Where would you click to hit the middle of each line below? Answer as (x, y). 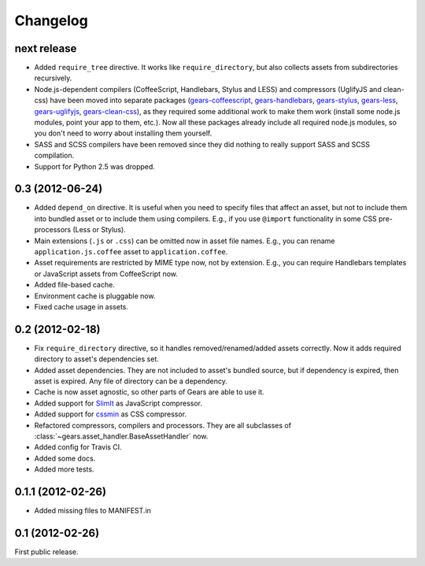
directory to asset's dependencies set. (96, 359)
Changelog (51, 20)
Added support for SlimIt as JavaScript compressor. (118, 403)
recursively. (53, 78)
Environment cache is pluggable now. (95, 296)
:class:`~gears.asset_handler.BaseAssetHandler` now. (121, 436)
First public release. (46, 552)
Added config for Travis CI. (78, 447)
